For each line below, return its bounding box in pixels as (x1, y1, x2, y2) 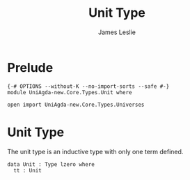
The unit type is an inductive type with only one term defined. (7, 147, 184, 156)
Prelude (7, 59, 54, 75)
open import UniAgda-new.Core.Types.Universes (7, 101, 145, 108)
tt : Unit (13, 167, 42, 174)
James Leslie (97, 28, 136, 36)
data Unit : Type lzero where (7, 160, 95, 168)
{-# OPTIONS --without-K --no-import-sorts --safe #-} (7, 82, 170, 90)
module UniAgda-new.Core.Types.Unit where (7, 89, 132, 96)
